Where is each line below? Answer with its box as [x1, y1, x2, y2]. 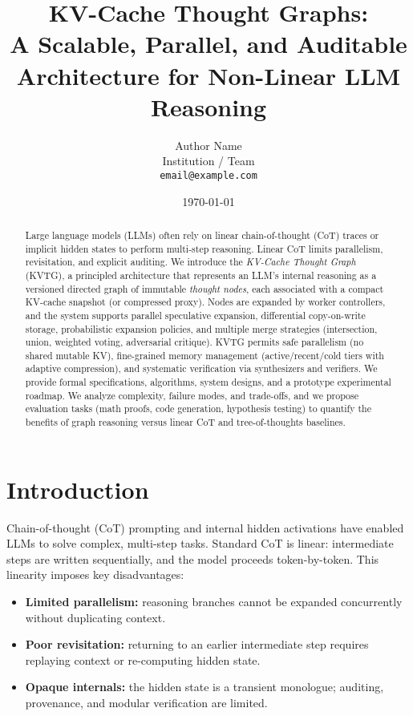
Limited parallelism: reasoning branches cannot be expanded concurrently [25, 593, 403, 610]
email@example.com [160, 169, 257, 181]
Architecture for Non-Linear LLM [16, 59, 401, 91]
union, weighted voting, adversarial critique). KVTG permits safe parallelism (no [25, 335, 364, 349]
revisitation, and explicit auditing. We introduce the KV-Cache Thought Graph [25, 255, 356, 269]
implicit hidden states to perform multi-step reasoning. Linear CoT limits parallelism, [25, 241, 383, 255]
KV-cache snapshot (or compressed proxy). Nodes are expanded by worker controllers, [25, 295, 386, 309]
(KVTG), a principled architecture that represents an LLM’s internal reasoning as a [25, 268, 377, 281]
